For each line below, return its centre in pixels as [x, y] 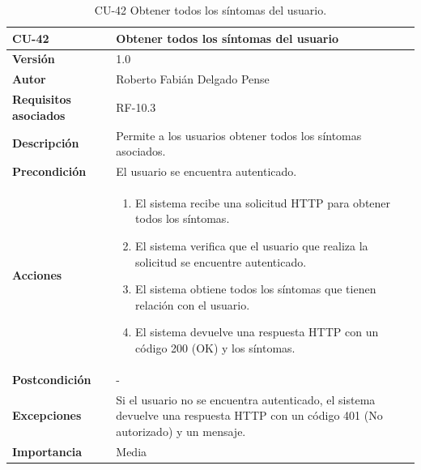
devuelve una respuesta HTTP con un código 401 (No [249, 415]
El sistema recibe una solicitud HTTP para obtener [263, 202]
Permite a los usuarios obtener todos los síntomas [239, 135]
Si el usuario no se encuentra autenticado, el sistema [246, 399]
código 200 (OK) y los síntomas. [215, 348]
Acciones [37, 275]
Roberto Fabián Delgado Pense [193, 79]
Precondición [49, 171]
